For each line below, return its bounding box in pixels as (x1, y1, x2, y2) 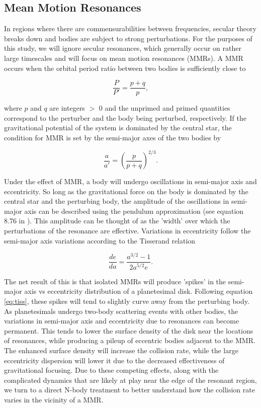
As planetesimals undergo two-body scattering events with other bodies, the (4, 305, 238, 316)
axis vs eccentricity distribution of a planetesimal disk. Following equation (24, 286, 253, 296)
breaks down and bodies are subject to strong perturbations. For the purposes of (4, 33, 252, 43)
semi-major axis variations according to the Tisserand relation (4, 235, 196, 246)
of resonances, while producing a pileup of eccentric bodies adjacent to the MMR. (4, 335, 255, 346)
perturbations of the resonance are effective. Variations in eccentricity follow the (4, 225, 251, 236)
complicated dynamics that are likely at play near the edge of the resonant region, (4, 374, 257, 385)
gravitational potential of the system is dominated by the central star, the (4, 122, 232, 133)
